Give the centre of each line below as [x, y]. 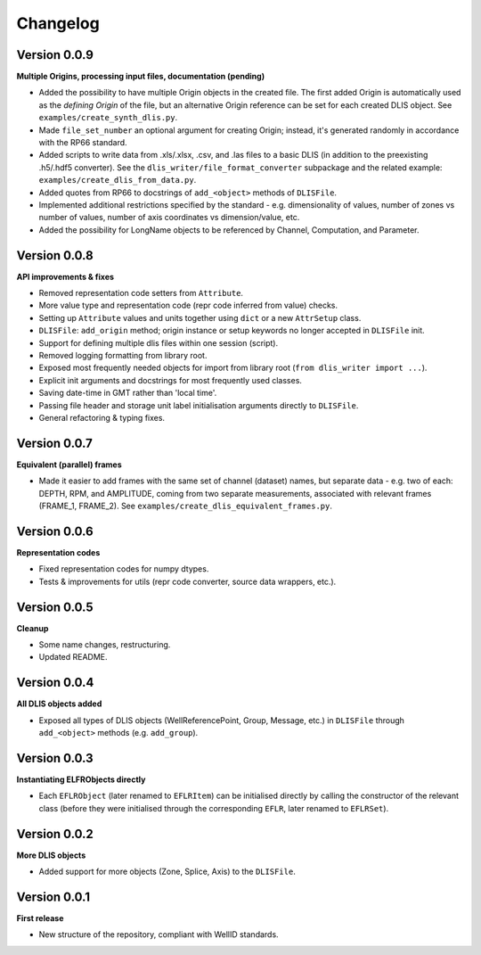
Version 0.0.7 [55, 443]
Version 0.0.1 [53, 897]
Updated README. [73, 657]
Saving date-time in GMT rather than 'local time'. [128, 393]
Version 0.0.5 [55, 607]
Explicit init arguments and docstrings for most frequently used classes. [171, 380]
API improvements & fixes [65, 276]
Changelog [58, 23]
